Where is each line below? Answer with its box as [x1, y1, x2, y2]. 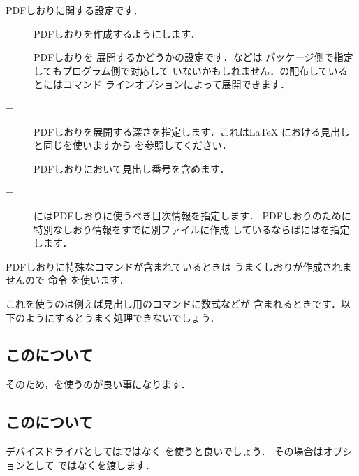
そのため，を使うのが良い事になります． [6, 377, 191, 391]
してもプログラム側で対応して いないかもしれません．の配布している [34, 63, 348, 78]
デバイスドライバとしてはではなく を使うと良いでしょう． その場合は [6, 444, 323, 459]
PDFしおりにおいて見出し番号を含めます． [34, 161, 230, 175]
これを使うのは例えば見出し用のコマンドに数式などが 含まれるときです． [6, 296, 342, 310]
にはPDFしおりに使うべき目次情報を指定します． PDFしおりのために [34, 208, 351, 222]
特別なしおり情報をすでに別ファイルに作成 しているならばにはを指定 [34, 222, 350, 236]
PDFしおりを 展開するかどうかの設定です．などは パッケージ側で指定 [34, 50, 353, 64]
